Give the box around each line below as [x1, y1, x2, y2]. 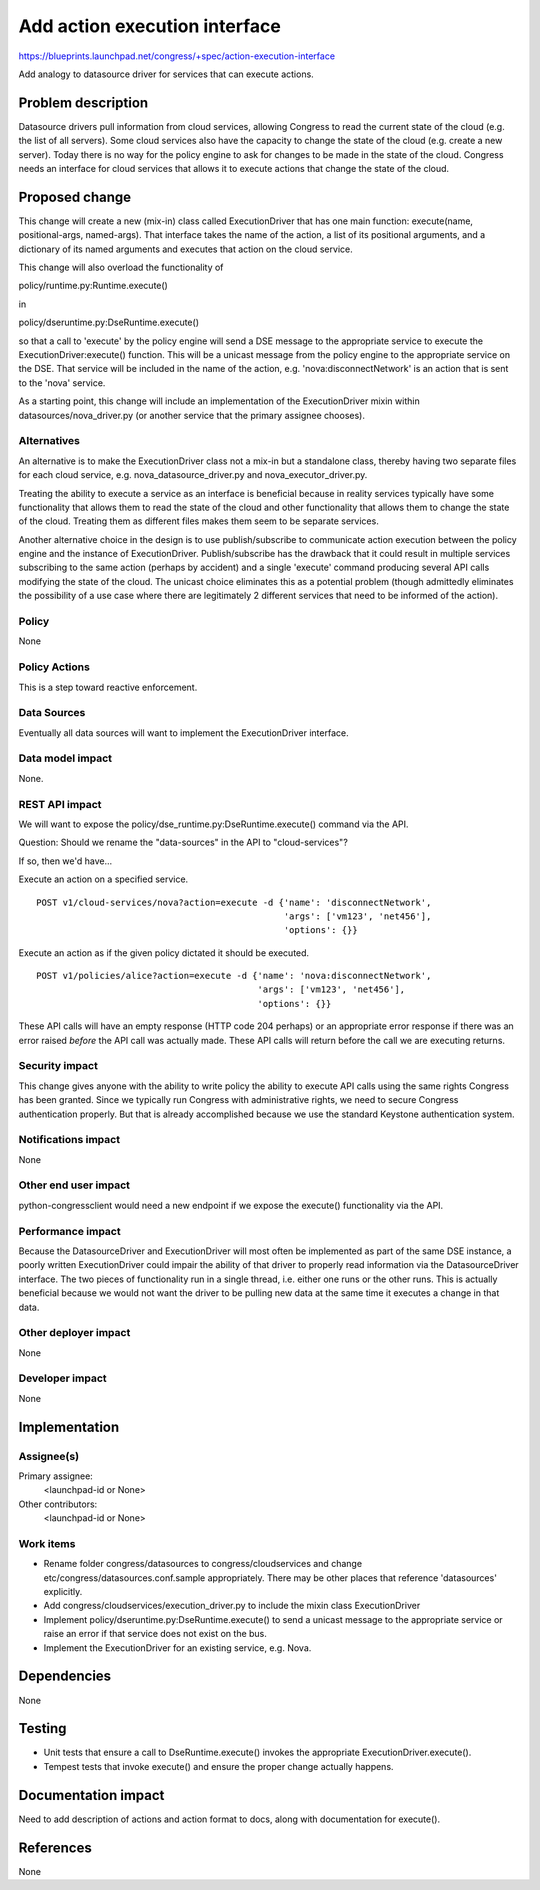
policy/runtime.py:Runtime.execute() [18, 280, 169, 292]
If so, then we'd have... [18, 855, 113, 867]
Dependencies [18, 1668, 112, 1685]
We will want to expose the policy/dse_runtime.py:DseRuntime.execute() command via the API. [18, 818, 409, 830]
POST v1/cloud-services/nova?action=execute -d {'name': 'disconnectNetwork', [36, 896, 432, 908]
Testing [18, 1720, 67, 1737]
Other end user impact [18, 1178, 130, 1192]
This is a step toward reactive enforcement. [18, 681, 198, 693]
